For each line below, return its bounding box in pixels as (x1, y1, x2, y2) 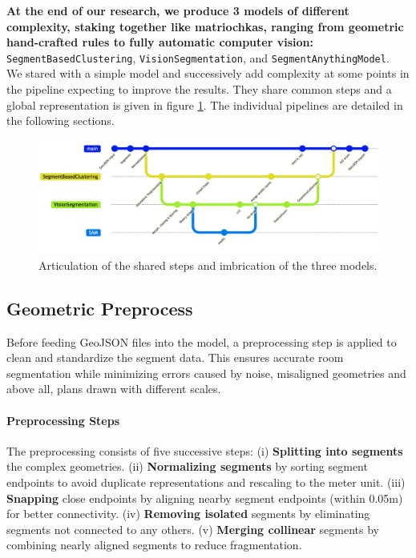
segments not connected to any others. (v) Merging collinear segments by (6, 520, 380, 537)
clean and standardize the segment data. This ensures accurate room (6, 349, 344, 366)
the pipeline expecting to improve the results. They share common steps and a (6, 81, 392, 98)
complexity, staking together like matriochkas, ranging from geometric (6, 18, 404, 34)
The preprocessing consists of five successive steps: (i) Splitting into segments (6, 442, 403, 459)
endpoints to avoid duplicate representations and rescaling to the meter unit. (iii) (6, 474, 406, 490)
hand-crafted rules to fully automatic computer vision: (6, 34, 313, 50)
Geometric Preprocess (6, 295, 193, 320)
